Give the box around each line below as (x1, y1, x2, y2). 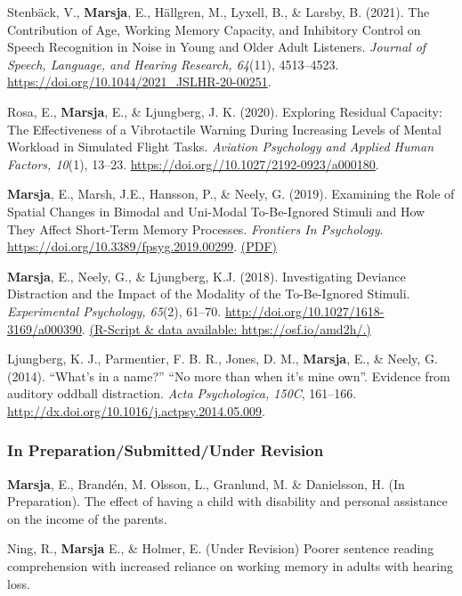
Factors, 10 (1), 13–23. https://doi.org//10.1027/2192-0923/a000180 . (7, 154, 379, 173)
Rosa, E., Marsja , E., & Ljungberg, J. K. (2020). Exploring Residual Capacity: (7, 102, 442, 120)
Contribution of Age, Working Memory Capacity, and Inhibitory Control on (7, 20, 421, 38)
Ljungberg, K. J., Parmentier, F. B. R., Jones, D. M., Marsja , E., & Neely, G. (7, 349, 438, 368)
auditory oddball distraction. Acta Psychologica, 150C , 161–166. (7, 384, 357, 403)
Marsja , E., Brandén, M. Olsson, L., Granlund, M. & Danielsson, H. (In (7, 474, 405, 493)
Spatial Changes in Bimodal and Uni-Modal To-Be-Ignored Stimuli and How (7, 201, 426, 220)
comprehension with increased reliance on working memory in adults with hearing (7, 557, 453, 576)
